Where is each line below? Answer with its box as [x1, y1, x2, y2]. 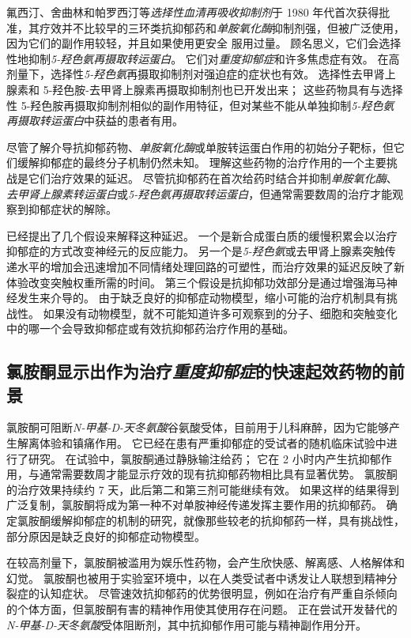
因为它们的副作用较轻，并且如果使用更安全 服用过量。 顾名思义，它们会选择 [6, 35, 402, 51]
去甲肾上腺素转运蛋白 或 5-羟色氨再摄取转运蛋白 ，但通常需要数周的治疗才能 [6, 185, 393, 202]
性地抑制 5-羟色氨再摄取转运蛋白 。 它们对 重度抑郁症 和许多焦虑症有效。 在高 [6, 50, 400, 66]
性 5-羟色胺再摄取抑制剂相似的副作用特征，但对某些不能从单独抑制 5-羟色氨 [6, 96, 394, 113]
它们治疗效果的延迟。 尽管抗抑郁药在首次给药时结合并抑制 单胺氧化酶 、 [28, 169, 398, 186]
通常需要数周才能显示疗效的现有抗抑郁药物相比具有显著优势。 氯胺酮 [39, 466, 398, 482]
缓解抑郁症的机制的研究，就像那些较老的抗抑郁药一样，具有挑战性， [50, 512, 405, 529]
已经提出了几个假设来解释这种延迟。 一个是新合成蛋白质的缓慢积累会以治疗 [6, 227, 398, 243]
